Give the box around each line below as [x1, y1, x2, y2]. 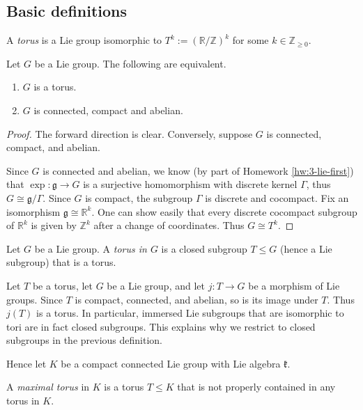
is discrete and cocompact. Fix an [205, 190, 349, 205]
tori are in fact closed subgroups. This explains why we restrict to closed [6, 319, 316, 333]
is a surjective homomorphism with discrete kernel [83, 177, 298, 191]
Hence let [6, 356, 47, 370]
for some [232, 33, 269, 47]
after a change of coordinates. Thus [93, 218, 245, 232]
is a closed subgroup [161, 241, 247, 255]
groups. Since [6, 292, 63, 306]
